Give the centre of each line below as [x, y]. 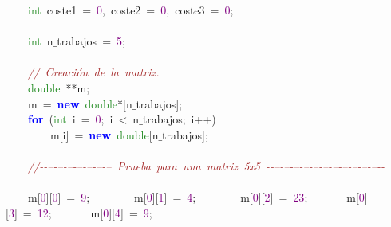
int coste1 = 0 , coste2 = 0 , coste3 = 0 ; [131, 10]
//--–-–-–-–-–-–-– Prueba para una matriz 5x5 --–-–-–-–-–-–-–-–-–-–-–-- [206, 165]
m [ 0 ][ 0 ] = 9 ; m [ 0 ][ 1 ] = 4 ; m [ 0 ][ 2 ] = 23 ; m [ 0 [196, 197]
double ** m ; [59, 87]
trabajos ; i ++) [179, 119]
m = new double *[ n [80, 103]
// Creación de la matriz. [94, 72]
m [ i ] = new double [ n [104, 134]
